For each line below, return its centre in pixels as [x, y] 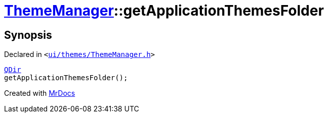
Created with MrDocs [40, 93]
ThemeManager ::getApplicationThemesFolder [164, 11]
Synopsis [28, 35]
